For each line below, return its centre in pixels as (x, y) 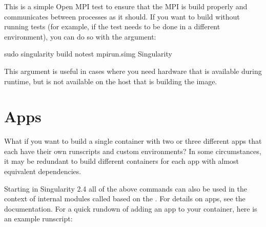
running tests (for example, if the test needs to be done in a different (112, 26)
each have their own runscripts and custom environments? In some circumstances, (133, 151)
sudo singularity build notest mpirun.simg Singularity (88, 54)
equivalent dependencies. (43, 171)
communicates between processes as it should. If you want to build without (122, 16)
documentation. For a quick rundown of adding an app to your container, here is (131, 208)
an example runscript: (38, 219)
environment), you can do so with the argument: (80, 36)
